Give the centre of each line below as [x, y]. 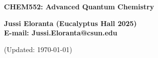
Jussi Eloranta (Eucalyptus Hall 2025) [71, 23]
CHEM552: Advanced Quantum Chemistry [79, 6]
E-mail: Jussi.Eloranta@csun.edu [61, 33]
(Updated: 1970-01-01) [38, 49]
